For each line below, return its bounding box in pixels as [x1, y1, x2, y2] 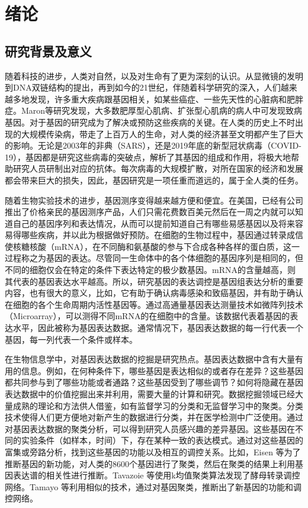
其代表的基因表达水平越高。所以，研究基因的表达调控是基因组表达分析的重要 [5, 275, 303, 287]
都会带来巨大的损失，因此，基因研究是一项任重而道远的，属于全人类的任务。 [5, 173, 303, 186]
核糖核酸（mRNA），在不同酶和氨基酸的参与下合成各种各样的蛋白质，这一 [12, 240, 300, 252]
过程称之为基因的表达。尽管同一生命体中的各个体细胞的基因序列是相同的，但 [5, 252, 303, 264]
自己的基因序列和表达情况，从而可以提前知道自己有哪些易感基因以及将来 [12, 217, 295, 229]
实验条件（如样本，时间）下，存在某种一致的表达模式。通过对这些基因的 [21, 434, 303, 446]
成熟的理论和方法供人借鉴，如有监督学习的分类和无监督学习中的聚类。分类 [12, 399, 303, 411]
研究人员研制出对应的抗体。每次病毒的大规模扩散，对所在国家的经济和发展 [12, 162, 303, 175]
